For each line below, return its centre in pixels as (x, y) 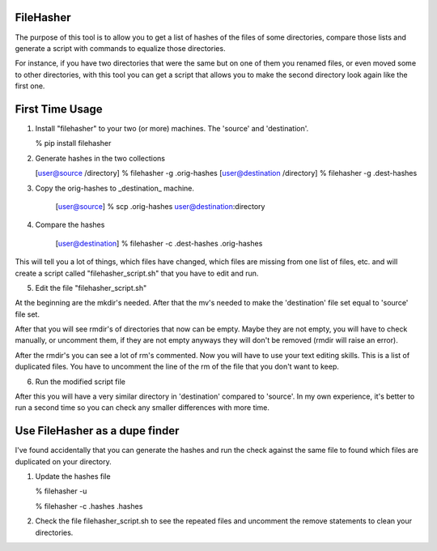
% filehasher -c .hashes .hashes (89, 506)
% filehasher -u (61, 491)
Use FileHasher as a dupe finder (97, 431)
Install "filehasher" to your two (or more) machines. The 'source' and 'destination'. (172, 128)
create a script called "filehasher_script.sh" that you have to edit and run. (137, 273)
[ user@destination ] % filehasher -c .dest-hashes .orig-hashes (159, 243)
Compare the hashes (70, 225)
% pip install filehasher (73, 143)
